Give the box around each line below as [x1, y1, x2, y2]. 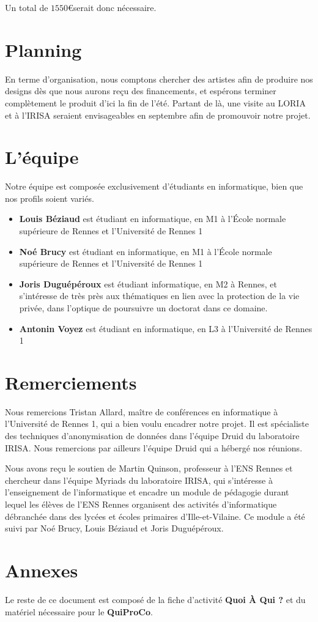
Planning [5, 37, 82, 62]
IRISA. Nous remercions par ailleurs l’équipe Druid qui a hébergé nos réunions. [5, 441, 303, 454]
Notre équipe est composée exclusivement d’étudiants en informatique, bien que [5, 180, 303, 193]
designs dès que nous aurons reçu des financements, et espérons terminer [5, 84, 276, 97]
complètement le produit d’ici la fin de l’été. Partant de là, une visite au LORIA [5, 96, 306, 109]
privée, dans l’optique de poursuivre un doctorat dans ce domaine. [19, 301, 268, 314]
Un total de [5, 1, 48, 13]
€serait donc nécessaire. [68, 1, 157, 13]
